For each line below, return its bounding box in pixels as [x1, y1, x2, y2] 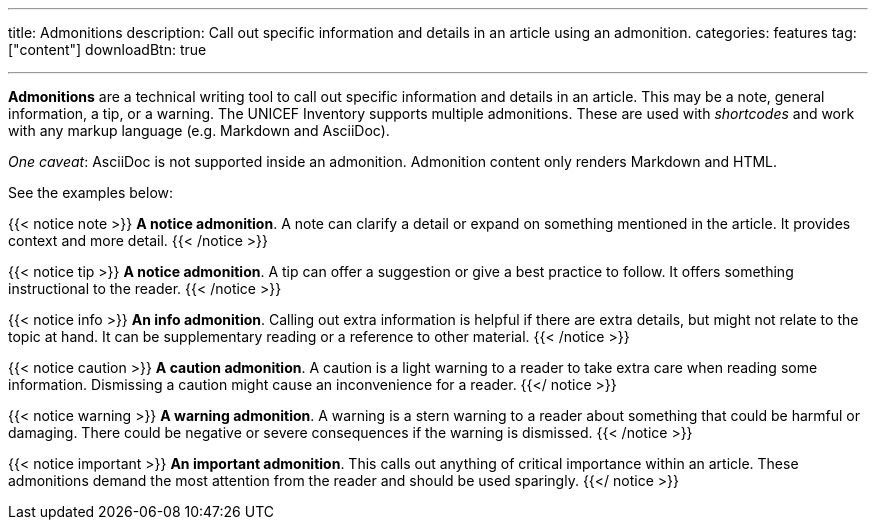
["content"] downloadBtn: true [8, 41, 207, 58]
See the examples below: [8, 184, 174, 201]
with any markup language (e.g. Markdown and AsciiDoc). [8, 122, 390, 139]
